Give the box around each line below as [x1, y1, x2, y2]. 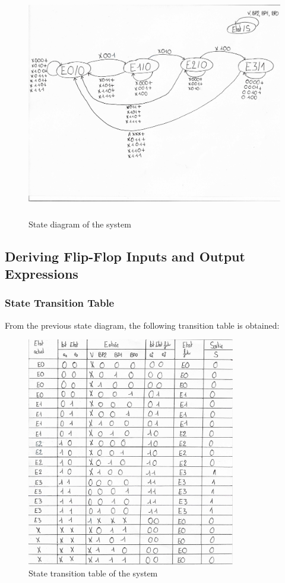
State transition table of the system [28, 566, 158, 579]
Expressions [5, 264, 78, 282]
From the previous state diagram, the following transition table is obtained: [5, 319, 280, 331]
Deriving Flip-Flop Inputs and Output [5, 247, 245, 265]
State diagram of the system [28, 217, 131, 230]
